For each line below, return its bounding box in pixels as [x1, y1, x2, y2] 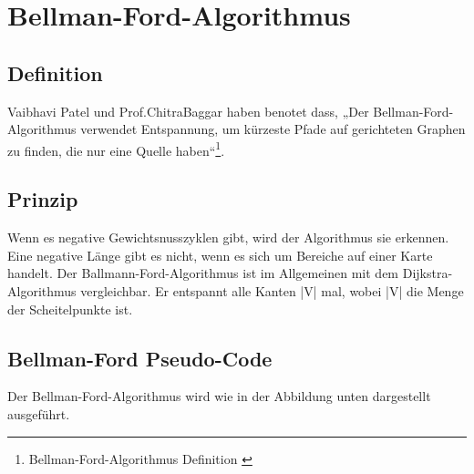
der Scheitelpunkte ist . [7, 299, 133, 318]
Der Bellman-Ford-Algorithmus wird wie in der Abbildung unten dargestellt [7, 386, 431, 406]
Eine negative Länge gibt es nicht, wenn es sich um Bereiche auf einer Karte [7, 245, 433, 264]
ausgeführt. [7, 404, 70, 423]
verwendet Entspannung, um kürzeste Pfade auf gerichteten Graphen [80, 119, 466, 139]
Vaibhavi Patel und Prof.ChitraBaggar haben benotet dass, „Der [7, 101, 369, 120]
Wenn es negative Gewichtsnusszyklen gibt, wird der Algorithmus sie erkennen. [7, 228, 449, 247]
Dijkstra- [402, 263, 453, 283]
